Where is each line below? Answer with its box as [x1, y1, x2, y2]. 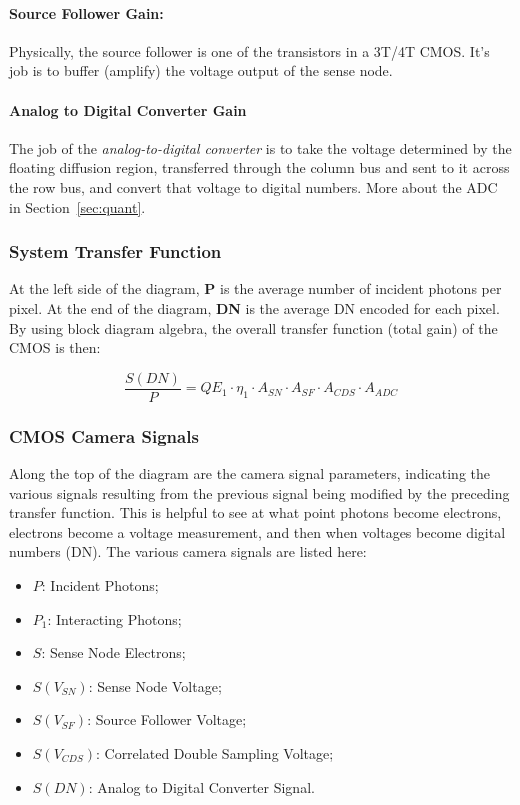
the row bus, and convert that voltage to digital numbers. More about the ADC [9, 176, 498, 197]
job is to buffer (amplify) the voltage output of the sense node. [9, 60, 393, 81]
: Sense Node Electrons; [41, 642, 186, 663]
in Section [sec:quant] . [9, 196, 146, 217]
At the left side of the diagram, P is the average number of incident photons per [9, 278, 502, 299]
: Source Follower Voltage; [87, 709, 247, 730]
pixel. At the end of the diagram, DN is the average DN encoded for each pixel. [9, 297, 500, 318]
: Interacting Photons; [47, 608, 182, 629]
